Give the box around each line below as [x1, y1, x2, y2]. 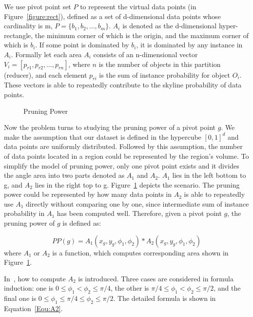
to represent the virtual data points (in [80, 1, 196, 11]
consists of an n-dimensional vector [93, 49, 198, 59]
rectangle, [4, 30, 33, 40]
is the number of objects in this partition [98, 59, 221, 69]
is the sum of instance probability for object [99, 69, 231, 80]
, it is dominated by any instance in [136, 40, 243, 50]
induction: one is [4, 283, 54, 293]
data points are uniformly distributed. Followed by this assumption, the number [4, 141, 243, 151]
